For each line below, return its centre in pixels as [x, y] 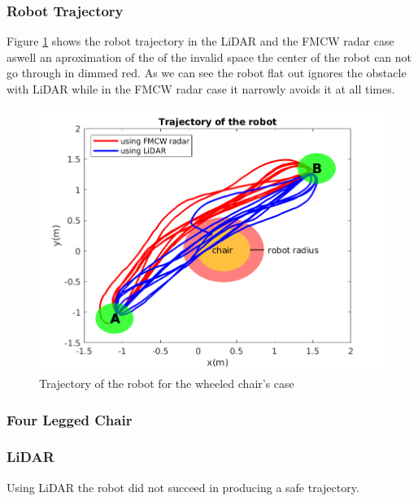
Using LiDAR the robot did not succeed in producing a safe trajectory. [183, 487]
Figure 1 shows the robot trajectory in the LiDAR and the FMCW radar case [200, 41]
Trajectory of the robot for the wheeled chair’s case [167, 383]
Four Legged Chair [70, 419]
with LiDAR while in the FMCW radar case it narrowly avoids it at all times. [201, 89]
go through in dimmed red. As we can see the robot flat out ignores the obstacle [207, 73]
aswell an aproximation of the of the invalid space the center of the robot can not [209, 57]
